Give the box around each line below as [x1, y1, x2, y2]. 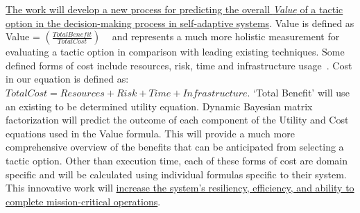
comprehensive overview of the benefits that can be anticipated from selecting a [6, 139, 344, 154]
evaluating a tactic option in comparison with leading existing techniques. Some [6, 44, 345, 59]
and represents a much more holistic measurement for [112, 29, 340, 44]
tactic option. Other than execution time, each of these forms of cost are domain [6, 153, 348, 167]
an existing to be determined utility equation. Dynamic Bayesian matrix [6, 99, 313, 113]
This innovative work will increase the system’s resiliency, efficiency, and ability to [6, 180, 354, 195]
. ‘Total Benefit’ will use [247, 85, 350, 99]
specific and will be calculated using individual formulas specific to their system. [6, 167, 347, 181]
